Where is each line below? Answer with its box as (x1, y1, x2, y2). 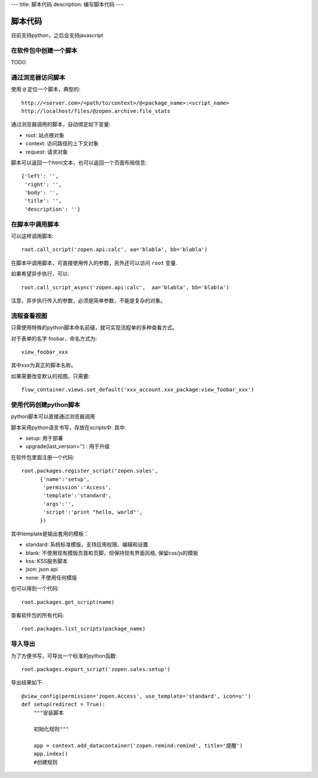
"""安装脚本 (33, 709, 64, 716)
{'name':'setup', (39, 476, 90, 482)
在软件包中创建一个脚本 (11, 46, 78, 54)
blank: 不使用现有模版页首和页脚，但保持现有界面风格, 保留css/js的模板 (25, 549, 198, 556)
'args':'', (43, 501, 75, 507)
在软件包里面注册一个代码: (11, 453, 75, 460)
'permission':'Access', (43, 484, 112, 491)
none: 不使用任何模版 (25, 574, 78, 581)
